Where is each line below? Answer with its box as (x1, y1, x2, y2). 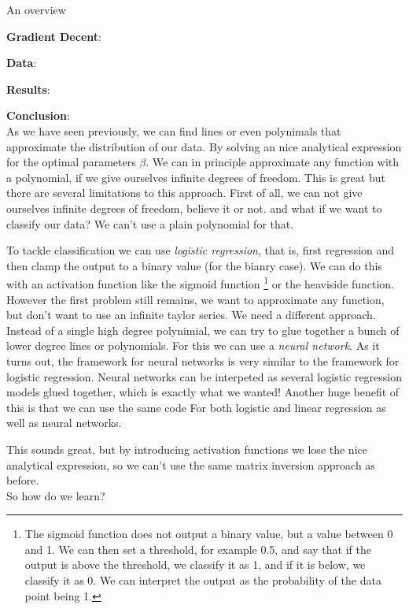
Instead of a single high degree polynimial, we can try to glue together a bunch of (6, 321, 400, 338)
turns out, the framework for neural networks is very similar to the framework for (6, 352, 400, 369)
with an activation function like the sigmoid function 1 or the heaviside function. (6, 273, 394, 292)
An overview (6, 2, 66, 17)
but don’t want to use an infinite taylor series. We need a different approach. (6, 306, 376, 323)
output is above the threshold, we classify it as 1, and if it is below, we (24, 556, 366, 573)
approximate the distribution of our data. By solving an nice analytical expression (6, 138, 402, 154)
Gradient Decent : (6, 28, 101, 44)
